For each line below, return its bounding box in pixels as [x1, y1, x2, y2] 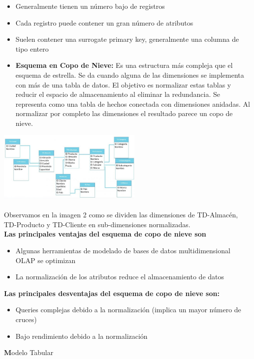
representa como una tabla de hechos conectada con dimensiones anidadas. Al [15, 98, 250, 109]
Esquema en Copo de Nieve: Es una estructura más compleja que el [15, 60, 233, 70]
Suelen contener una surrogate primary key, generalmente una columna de [15, 34, 239, 44]
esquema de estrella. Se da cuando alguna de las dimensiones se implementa [15, 69, 244, 80]
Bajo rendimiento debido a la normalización [15, 330, 148, 341]
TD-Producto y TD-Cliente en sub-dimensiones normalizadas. [4, 219, 190, 229]
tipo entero [15, 43, 49, 54]
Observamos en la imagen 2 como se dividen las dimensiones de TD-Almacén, [4, 209, 238, 220]
